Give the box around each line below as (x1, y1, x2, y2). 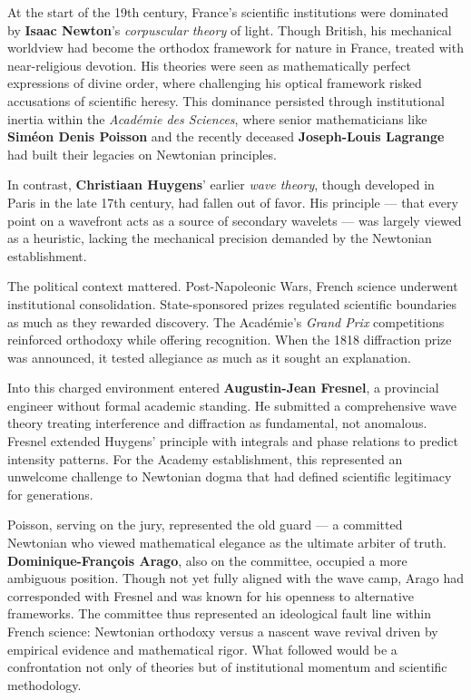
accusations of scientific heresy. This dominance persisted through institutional (7, 91, 445, 110)
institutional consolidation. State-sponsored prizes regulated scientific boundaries (7, 294, 457, 313)
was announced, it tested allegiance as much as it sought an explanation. (7, 347, 411, 366)
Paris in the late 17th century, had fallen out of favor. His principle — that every (7, 192, 458, 211)
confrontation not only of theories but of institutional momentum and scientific (7, 657, 447, 676)
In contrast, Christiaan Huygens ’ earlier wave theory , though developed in (7, 175, 435, 194)
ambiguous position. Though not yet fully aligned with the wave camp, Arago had (7, 569, 465, 588)
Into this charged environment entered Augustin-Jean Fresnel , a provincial (7, 378, 439, 397)
